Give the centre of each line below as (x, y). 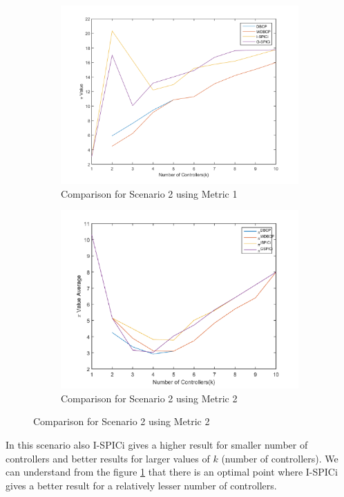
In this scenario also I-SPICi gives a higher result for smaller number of (157, 444)
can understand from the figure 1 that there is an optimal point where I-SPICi (172, 472)
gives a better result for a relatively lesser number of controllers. (141, 485)
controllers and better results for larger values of (108, 458)
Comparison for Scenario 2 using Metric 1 (149, 193)
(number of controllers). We (280, 458)
